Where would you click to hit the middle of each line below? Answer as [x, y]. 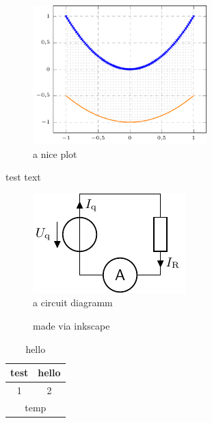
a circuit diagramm [73, 302]
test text [23, 177]
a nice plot [55, 153]
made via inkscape [71, 325]
